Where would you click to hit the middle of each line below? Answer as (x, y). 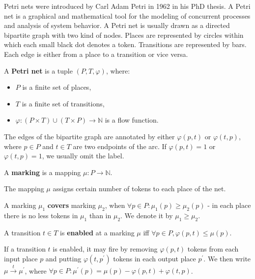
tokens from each (213, 249)
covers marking (71, 205)
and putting (63, 258)
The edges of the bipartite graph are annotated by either (89, 136)
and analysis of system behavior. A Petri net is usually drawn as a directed (117, 25)
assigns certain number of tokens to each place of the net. (139, 189)
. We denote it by (147, 215)
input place (21, 258)
